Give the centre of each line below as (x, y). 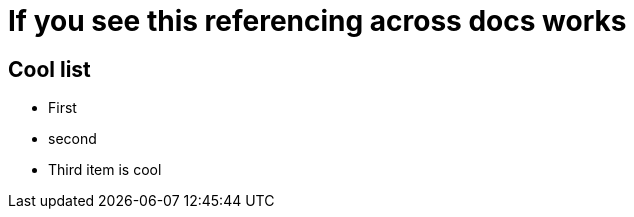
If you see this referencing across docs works (317, 21)
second (72, 139)
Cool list (49, 69)
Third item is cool (105, 170)
